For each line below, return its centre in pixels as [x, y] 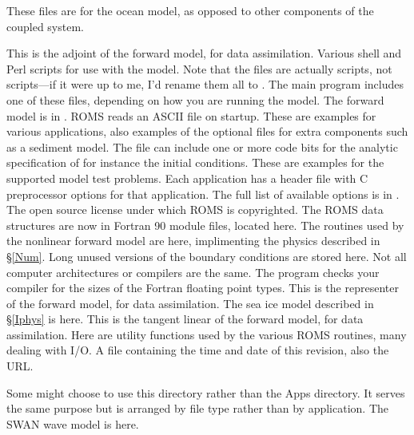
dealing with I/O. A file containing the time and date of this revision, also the [198, 350]
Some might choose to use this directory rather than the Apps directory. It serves [206, 392]
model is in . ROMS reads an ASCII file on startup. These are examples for [191, 115]
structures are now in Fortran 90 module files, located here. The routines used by [205, 225]
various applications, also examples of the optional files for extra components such [207, 131]
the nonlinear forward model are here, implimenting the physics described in [193, 241]
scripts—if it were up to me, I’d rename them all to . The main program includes [205, 84]
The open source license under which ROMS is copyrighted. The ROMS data [195, 210]
